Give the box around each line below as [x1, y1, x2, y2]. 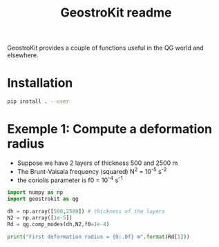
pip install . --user [7, 98, 70, 105]
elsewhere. [7, 51, 39, 59]
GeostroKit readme [60, 5, 172, 21]
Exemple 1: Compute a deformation [7, 121, 213, 137]
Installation [7, 75, 73, 91]
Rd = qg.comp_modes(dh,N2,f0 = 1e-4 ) [7, 221, 110, 228]
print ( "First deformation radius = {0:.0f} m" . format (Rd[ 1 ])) [7, 233, 190, 240]
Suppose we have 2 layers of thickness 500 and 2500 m [17, 159, 178, 167]
